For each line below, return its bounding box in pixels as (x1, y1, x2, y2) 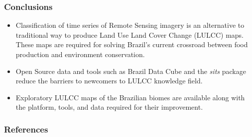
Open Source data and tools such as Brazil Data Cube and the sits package (15, 66, 246, 76)
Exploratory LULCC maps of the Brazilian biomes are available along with (15, 92, 245, 102)
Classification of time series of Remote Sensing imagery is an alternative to (15, 20, 245, 30)
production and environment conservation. (15, 49, 145, 59)
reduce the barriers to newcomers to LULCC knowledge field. (15, 75, 203, 86)
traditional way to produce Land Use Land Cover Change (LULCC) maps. (15, 29, 244, 40)
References (4, 123, 48, 135)
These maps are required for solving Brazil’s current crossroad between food (15, 39, 248, 50)
